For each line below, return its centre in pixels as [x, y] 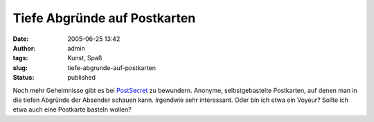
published [82, 78]
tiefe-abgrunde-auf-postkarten [112, 68]
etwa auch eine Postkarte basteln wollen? [72, 110]
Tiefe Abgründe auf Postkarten [104, 18]
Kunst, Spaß [85, 58]
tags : [20, 58]
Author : [24, 48]
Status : [24, 78]
